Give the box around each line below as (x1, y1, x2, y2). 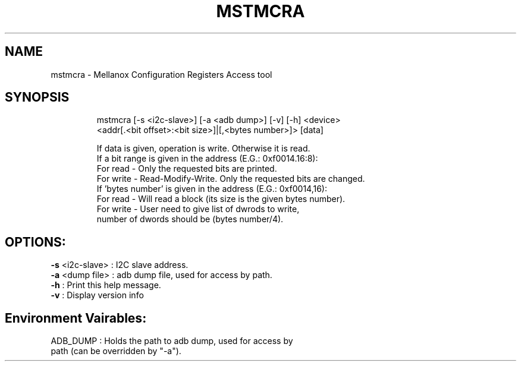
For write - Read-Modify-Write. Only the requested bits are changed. (96, 173, 365, 184)
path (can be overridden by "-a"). (51, 346, 181, 356)
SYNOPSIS (5, 90, 70, 105)
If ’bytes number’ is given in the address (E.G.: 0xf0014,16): (96, 184, 327, 194)
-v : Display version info (51, 290, 144, 301)
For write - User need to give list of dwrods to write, (96, 204, 300, 214)
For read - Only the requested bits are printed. (96, 163, 277, 174)
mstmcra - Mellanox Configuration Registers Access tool (51, 69, 272, 80)
